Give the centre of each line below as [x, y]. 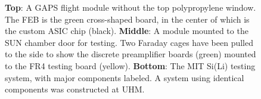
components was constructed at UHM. [75, 89]
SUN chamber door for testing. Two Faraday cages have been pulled [129, 42]
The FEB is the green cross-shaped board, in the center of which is [127, 19]
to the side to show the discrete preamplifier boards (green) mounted [130, 54]
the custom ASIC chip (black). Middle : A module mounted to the [127, 31]
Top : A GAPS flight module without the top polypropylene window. [130, 7]
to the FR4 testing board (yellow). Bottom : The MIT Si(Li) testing [130, 65]
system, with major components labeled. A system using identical [125, 77]
